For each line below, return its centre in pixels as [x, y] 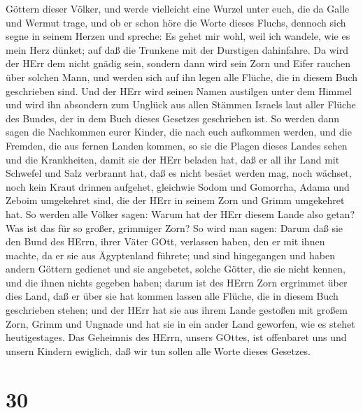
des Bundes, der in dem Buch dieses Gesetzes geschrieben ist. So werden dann [173, 118]
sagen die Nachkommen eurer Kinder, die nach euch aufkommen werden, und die [179, 132]
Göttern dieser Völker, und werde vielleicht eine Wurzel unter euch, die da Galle [178, 8]
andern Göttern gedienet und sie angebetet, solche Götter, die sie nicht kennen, [176, 269]
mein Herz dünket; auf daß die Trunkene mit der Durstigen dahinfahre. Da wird [177, 49]
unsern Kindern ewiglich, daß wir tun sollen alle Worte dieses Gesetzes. [158, 350]
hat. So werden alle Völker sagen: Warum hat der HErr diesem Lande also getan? [180, 213]
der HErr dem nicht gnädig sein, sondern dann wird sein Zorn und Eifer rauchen [178, 63]
